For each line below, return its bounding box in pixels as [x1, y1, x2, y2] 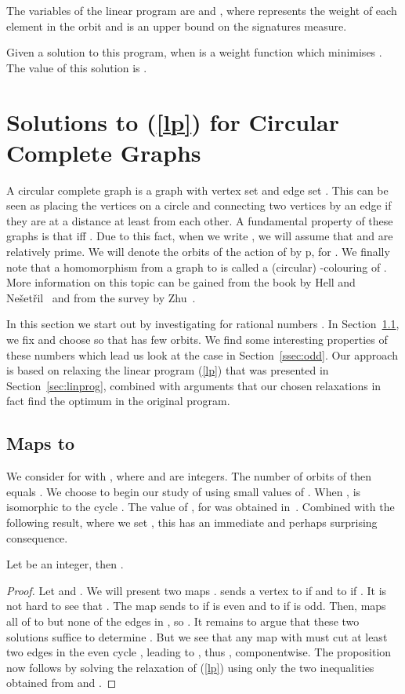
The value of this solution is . [6, 59, 147, 75]
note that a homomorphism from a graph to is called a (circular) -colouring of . [6, 258, 387, 275]
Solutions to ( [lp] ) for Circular [6, 105, 339, 137]
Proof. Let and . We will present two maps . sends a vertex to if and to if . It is [6, 582, 387, 598]
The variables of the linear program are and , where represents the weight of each [6, 2, 397, 18]
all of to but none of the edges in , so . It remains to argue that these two [6, 612, 360, 629]
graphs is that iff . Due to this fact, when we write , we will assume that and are [6, 228, 393, 244]
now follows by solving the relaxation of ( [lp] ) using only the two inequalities [6, 659, 374, 675]
